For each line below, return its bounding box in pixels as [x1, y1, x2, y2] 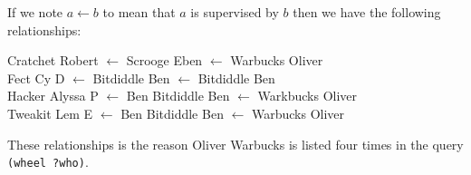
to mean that [102, 3, 176, 21]
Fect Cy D [7, 68, 65, 87]
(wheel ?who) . [7, 152, 89, 171]
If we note [7, 3, 63, 21]
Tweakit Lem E [7, 103, 93, 122]
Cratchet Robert [7, 51, 99, 70]
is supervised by [190, 3, 279, 21]
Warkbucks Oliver [257, 86, 358, 105]
